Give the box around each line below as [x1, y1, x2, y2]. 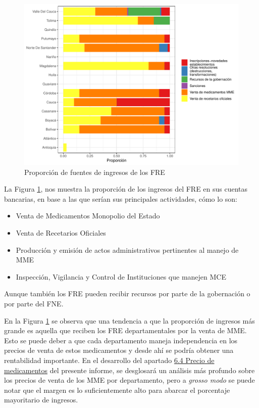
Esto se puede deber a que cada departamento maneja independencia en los [4, 335, 238, 345]
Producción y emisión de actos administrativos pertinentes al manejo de [16, 244, 239, 255]
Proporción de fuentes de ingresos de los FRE [24, 166, 165, 177]
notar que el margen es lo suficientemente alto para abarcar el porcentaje [4, 384, 230, 395]
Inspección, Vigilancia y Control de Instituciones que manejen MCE [16, 271, 226, 282]
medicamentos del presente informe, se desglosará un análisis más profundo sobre [4, 365, 255, 375]
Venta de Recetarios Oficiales [16, 227, 106, 238]
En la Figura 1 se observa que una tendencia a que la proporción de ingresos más [4, 315, 255, 326]
